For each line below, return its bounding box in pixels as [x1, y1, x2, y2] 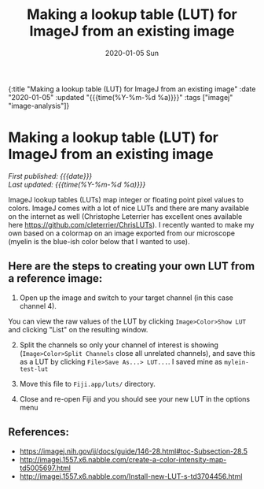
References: [8, 425, 69, 439]
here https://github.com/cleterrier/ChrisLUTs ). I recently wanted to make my [8, 220, 255, 229]
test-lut [19, 365, 49, 373]
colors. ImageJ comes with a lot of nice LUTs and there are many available [8, 203, 250, 213]
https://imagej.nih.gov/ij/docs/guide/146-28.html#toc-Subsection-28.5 [19, 446, 248, 456]
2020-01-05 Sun [104, 48, 159, 57]
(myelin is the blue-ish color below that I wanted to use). [8, 236, 190, 246]
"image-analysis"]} [8, 101, 70, 110]
